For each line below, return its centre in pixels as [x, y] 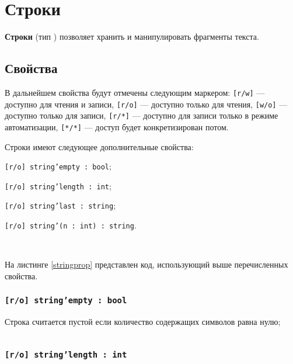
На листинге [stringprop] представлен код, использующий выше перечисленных [146, 264]
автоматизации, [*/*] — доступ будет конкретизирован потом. [117, 126]
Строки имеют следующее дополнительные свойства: [99, 146]
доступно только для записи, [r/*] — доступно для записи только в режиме [142, 115]
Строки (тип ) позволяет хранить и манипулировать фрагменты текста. [132, 37]
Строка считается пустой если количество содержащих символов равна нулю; [143, 322]
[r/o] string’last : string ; [60, 205]
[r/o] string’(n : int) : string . [71, 225]
